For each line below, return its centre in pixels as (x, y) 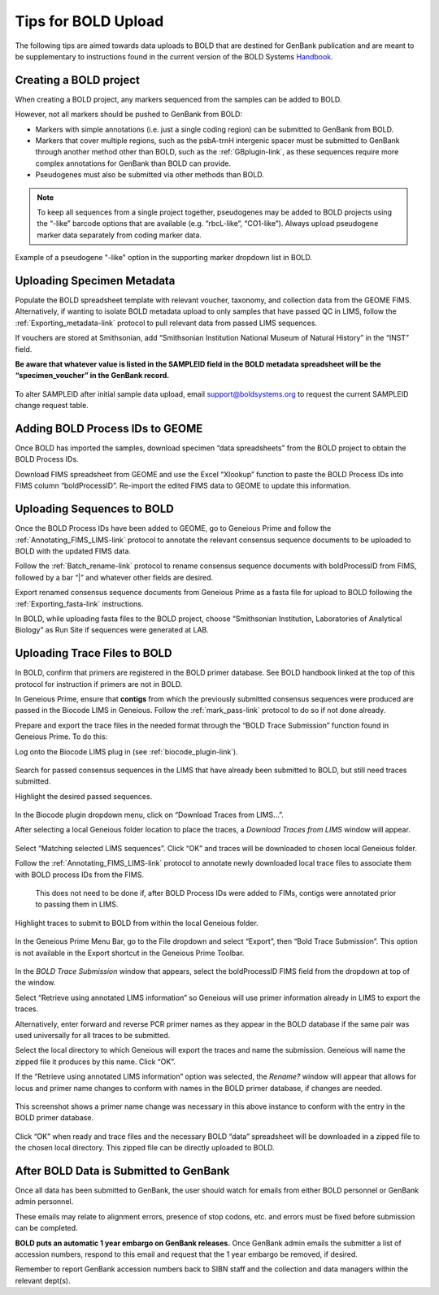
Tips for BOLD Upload (89, 21)
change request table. (52, 406)
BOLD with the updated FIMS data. (73, 551)
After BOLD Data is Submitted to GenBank (122, 1171)
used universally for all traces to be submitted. (93, 1035)
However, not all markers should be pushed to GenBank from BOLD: (129, 115)
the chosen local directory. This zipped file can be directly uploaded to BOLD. (145, 1148)
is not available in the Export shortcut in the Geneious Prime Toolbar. (130, 953)
